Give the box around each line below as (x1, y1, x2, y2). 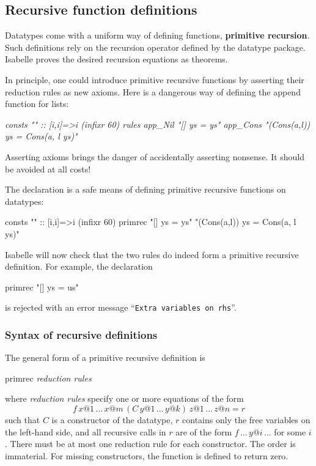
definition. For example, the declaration (5, 260, 153, 273)
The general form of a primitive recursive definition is (5, 351, 205, 364)
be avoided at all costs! (5, 162, 91, 175)
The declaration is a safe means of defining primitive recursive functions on (5, 183, 286, 196)
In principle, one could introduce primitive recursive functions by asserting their (5, 73, 304, 86)
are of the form (175, 425, 232, 438)
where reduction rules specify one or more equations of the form (5, 392, 244, 405)
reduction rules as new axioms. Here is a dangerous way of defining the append (5, 85, 301, 98)
